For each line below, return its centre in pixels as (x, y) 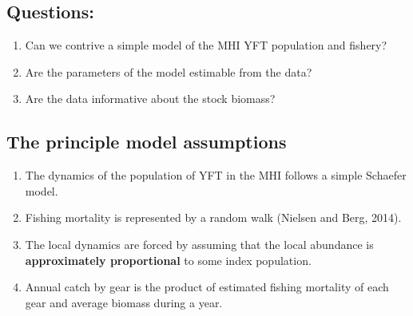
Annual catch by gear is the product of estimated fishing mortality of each (207, 287)
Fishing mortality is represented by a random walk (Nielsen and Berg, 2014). (213, 217)
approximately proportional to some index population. (168, 260)
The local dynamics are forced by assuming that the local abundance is (199, 244)
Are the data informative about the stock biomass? (150, 99)
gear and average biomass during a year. (124, 302)
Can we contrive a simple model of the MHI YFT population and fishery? (206, 45)
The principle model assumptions (147, 142)
